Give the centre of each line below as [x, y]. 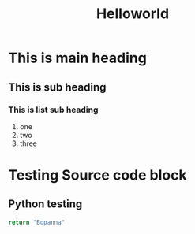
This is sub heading [57, 87]
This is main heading [78, 58]
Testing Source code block [97, 175]
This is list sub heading [53, 110]
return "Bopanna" [37, 222]
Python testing [45, 204]
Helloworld [133, 14]
